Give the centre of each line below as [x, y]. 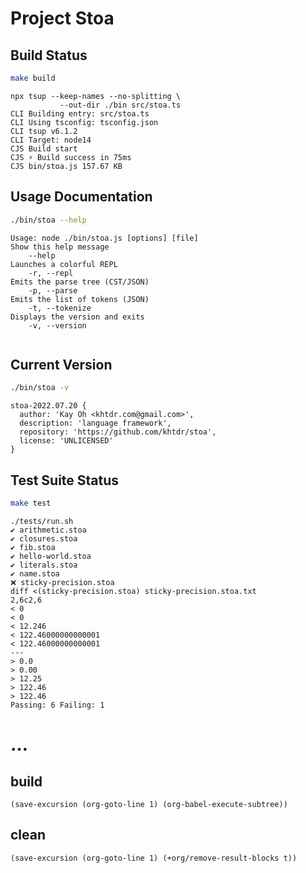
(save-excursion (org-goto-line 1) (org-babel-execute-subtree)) [149, 804]
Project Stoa [62, 18]
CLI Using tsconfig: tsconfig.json [84, 122]
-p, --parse [53, 290]
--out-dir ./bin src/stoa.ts [120, 105]
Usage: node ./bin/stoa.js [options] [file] [104, 238]
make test [31, 503]
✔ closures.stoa [44, 538]
